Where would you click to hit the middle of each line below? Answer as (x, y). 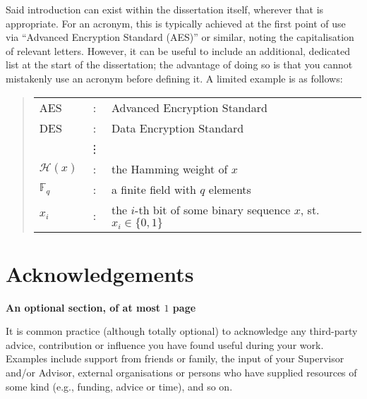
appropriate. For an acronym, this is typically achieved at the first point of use (176, 23)
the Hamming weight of (170, 168)
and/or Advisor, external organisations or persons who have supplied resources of (181, 373)
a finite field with (154, 189)
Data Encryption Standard (178, 128)
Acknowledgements (100, 273)
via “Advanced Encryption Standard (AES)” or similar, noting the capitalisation (180, 37)
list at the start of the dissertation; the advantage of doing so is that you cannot (179, 65)
